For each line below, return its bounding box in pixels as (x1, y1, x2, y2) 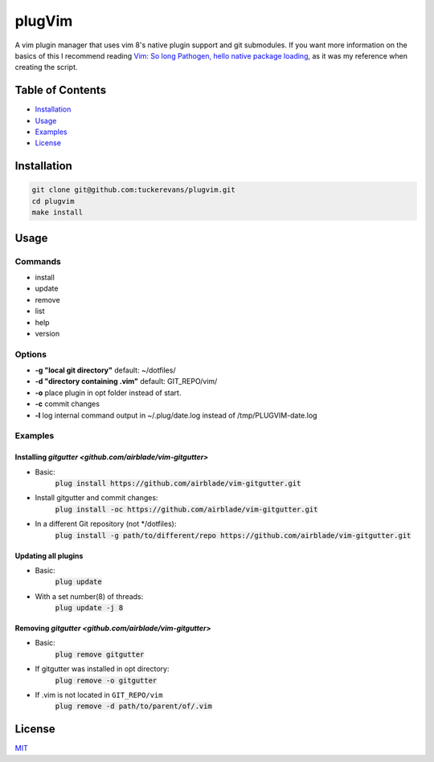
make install (31, 208, 84, 217)
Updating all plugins (14, 551, 84, 560)
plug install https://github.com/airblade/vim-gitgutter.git (55, 479, 301, 487)
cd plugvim (31, 197, 75, 206)
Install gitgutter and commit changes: (35, 493, 158, 503)
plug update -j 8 (55, 603, 124, 613)
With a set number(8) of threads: (35, 591, 144, 601)
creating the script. (14, 63, 78, 72)
